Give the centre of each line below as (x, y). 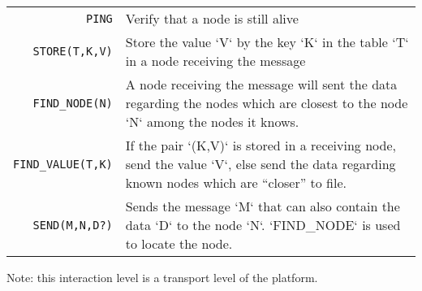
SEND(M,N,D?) (73, 225)
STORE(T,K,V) (73, 51)
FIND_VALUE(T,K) (63, 164)
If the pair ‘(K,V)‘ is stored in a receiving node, (261, 145)
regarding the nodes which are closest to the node (267, 103)
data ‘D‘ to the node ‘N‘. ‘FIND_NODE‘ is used (263, 225)
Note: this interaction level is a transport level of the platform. (162, 277)
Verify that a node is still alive (212, 18)
